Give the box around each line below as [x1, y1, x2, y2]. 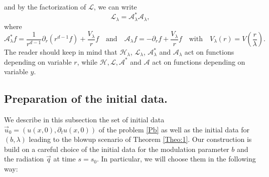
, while [77, 56, 98, 67]
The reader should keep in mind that [4, 47, 117, 57]
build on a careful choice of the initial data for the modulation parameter [4, 143, 229, 154]
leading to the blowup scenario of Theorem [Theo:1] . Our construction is [29, 134, 252, 144]
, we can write [93, 2, 137, 12]
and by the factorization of [4, 2, 86, 12]
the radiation [4, 153, 44, 164]
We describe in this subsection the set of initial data [4, 114, 165, 125]
